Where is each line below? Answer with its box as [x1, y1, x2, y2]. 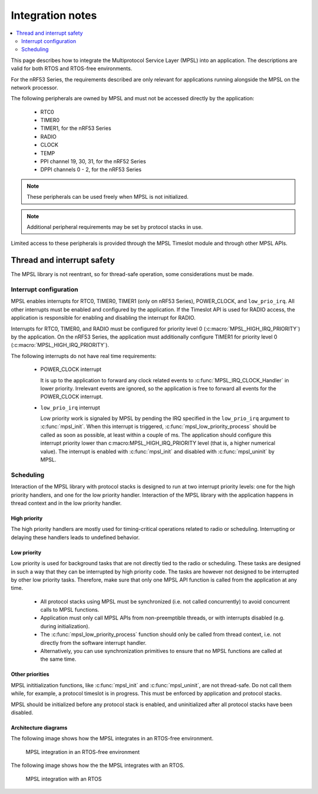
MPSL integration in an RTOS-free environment [25, 748, 140, 755]
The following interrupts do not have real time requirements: [11, 352, 157, 359]
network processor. [11, 84, 58, 91]
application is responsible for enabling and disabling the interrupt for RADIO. [11, 314, 196, 321]
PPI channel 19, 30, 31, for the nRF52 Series [40, 158, 147, 165]
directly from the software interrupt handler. [40, 639, 147, 646]
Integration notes [11, 9, 97, 22]
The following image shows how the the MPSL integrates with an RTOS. [11, 762, 185, 769]
